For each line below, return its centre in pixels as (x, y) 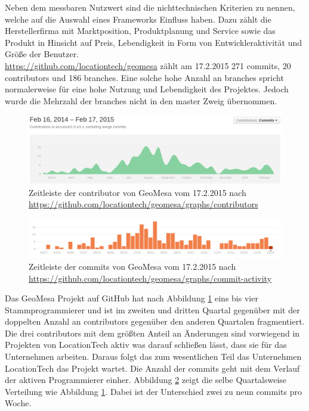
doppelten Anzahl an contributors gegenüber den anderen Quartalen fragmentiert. (155, 321)
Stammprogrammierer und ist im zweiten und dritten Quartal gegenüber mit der (152, 309)
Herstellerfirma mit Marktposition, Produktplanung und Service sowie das (140, 31)
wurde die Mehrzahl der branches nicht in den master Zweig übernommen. (141, 100)
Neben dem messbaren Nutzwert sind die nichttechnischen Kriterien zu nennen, (150, 7)
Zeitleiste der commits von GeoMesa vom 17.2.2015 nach (132, 266)
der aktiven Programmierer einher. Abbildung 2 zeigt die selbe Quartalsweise (146, 380)
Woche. (18, 403)
